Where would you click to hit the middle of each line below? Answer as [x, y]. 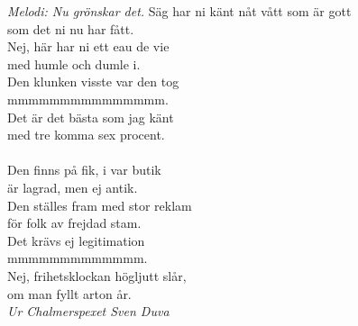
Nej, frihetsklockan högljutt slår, [97, 275]
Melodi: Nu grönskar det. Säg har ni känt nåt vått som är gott [179, 11]
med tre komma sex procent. [86, 135]
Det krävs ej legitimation [76, 240]
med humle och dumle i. [74, 63]
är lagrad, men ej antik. [73, 187]
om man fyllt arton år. [69, 293]
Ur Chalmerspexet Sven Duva [88, 311]
